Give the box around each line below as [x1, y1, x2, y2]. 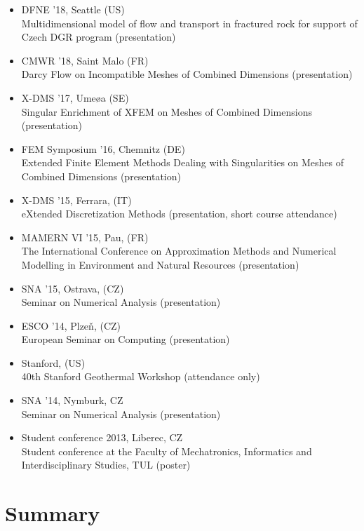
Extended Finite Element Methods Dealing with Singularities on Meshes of [21, 155, 344, 170]
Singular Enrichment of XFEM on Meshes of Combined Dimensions [21, 104, 312, 119]
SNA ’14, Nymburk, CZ [21, 393, 123, 408]
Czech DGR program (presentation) [21, 29, 176, 44]
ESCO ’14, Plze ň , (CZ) [21, 318, 121, 332]
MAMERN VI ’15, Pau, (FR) [21, 229, 149, 244]
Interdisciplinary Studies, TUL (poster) [21, 457, 191, 472]
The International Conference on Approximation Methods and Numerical [21, 243, 337, 258]
